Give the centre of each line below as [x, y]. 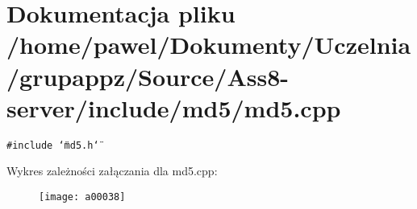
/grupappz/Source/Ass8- [148, 76]
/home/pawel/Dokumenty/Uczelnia [209, 45]
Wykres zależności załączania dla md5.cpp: [112, 171]
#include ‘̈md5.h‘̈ [53, 145]
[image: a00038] [82, 197]
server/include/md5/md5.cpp [174, 107]
